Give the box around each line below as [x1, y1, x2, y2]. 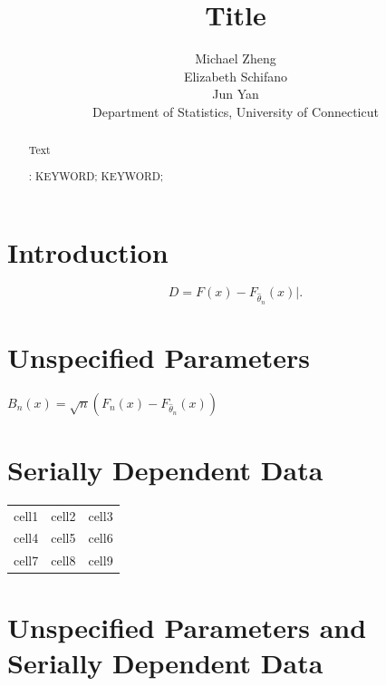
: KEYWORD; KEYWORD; [28, 168, 164, 183]
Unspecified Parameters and [7, 608, 367, 645]
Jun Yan [212, 84, 259, 103]
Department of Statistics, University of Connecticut [92, 101, 379, 121]
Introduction [7, 233, 169, 270]
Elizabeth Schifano [183, 66, 288, 85]
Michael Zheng [195, 49, 276, 68]
